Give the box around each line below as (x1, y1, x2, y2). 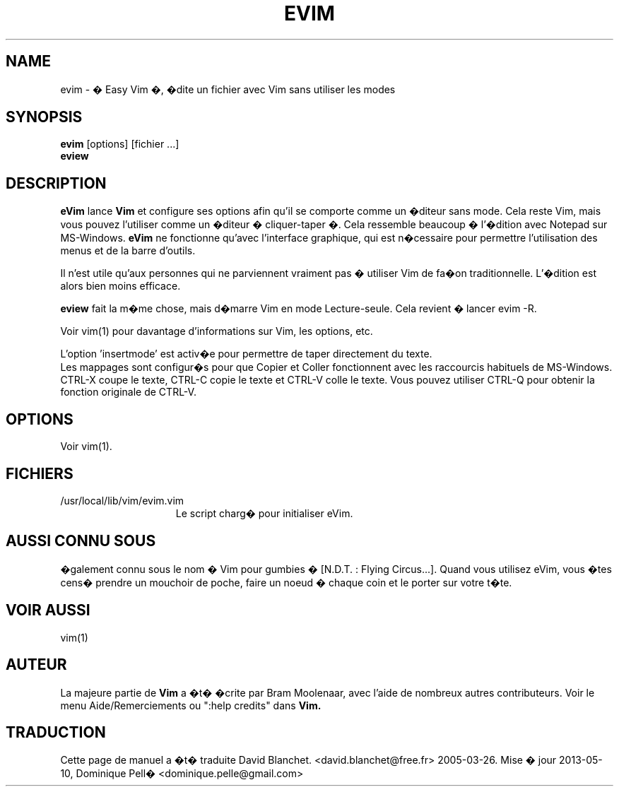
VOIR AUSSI (6, 601, 90, 620)
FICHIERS (6, 464, 73, 483)
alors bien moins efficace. (60, 280, 181, 292)
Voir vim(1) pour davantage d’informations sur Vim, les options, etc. (60, 325, 373, 338)
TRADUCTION (6, 723, 106, 741)
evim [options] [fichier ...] (60, 138, 179, 150)
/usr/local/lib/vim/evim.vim (60, 494, 184, 507)
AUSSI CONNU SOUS (6, 532, 156, 550)
